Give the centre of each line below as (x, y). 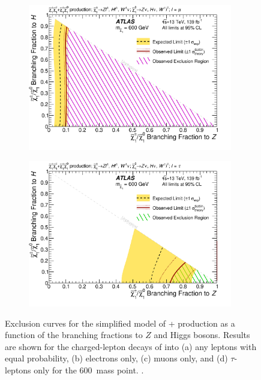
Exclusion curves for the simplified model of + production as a (120, 323)
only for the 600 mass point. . (89, 370)
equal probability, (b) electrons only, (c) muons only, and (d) (116, 358)
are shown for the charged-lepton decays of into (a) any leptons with (131, 346)
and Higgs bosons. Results (202, 335)
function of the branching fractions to (74, 335)
